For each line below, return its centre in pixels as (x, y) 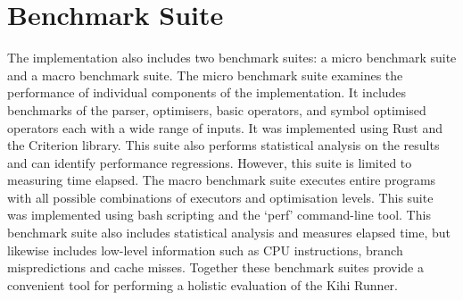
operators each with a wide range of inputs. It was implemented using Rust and (225, 127)
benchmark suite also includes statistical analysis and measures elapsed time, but (229, 233)
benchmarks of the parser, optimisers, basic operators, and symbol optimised (217, 109)
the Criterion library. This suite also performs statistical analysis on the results (223, 145)
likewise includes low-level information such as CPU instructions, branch (205, 250)
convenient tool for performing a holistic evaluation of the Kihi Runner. (203, 284)
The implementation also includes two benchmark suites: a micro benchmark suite (232, 58)
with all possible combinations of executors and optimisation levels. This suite (220, 197)
